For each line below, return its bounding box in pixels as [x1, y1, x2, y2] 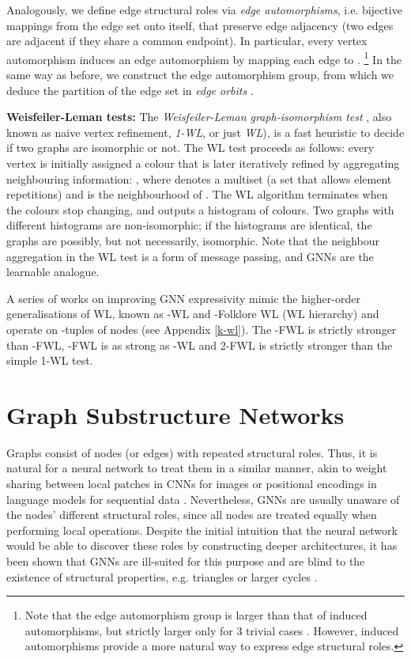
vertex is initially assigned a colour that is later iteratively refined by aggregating [6, 155, 400, 171]
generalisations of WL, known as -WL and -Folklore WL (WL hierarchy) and [6, 305, 379, 322]
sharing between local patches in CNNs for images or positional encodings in [6, 475, 377, 492]
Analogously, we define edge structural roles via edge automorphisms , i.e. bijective [6, 2, 402, 17]
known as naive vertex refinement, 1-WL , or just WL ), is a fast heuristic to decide [6, 123, 405, 140]
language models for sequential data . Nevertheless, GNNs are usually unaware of [6, 490, 400, 507]
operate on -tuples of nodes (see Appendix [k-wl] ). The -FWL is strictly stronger [6, 320, 397, 337]
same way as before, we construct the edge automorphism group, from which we [6, 66, 394, 83]
